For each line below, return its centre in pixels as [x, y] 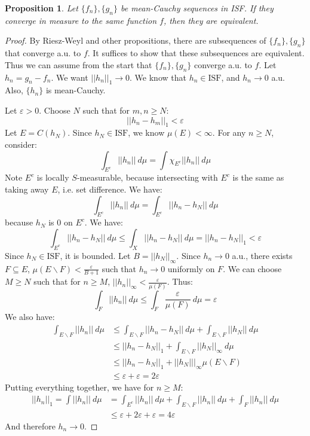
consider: [21, 144]
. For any [229, 132]
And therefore [30, 426]
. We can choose [252, 268]
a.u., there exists [262, 255]
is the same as [258, 177]
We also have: [30, 317]
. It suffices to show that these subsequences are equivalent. [196, 53]
